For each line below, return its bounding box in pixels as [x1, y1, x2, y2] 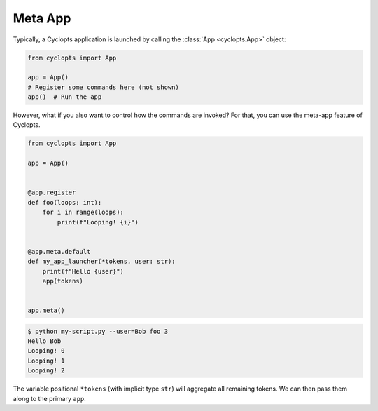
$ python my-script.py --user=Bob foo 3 [27, 327, 168, 335]
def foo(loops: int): [27, 198, 102, 206]
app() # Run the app [27, 93, 102, 101]
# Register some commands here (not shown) [27, 83, 180, 91]
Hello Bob [27, 337, 62, 345]
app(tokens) [42, 277, 84, 285]
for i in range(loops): [42, 208, 124, 217]
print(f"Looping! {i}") [57, 218, 139, 226]
